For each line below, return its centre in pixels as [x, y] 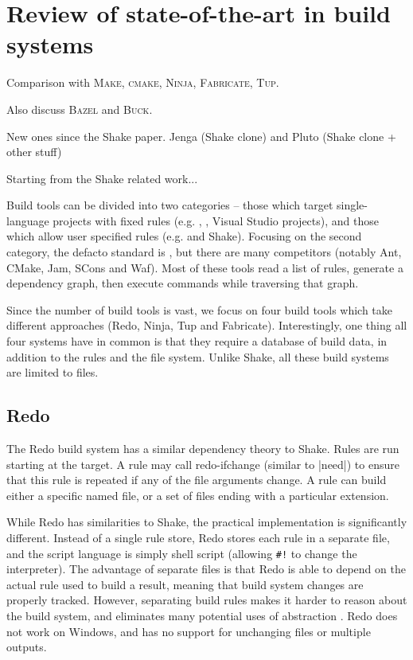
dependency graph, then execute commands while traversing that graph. [183, 283]
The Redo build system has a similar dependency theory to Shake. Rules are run [203, 449]
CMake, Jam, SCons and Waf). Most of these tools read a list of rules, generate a [205, 267]
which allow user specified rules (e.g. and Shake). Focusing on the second [184, 236]
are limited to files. [53, 372]
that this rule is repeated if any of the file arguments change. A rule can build [197, 480]
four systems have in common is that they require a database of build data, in [197, 341]
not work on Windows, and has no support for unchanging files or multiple [189, 631]
